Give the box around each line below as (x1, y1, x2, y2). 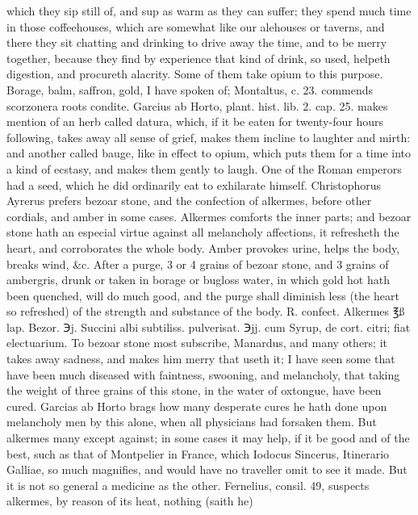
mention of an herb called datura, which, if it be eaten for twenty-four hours (6, 113, 383, 130)
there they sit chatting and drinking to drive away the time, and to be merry (6, 34, 387, 51)
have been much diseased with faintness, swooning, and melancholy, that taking (6, 366, 400, 383)
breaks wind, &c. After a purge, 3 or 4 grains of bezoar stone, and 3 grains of (6, 255, 389, 272)
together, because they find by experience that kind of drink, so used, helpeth (6, 49, 391, 66)
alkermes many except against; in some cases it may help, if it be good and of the (6, 429, 410, 446)
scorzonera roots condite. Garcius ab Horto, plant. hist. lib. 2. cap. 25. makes (6, 97, 388, 114)
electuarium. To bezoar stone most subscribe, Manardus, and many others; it (6, 334, 387, 351)
